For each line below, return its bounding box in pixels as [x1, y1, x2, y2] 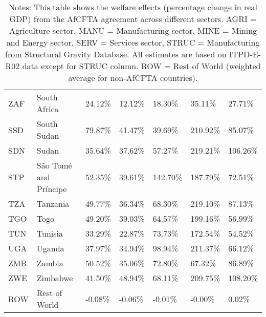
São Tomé [36, 159, 72, 171]
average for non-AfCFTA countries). [68, 72, 198, 83]
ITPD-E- [229, 48, 261, 60]
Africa [36, 103, 59, 115]
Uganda [36, 242, 64, 254]
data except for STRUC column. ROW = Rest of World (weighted [22, 60, 261, 72]
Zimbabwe [36, 272, 73, 284]
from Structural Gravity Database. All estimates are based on [5, 48, 227, 60]
